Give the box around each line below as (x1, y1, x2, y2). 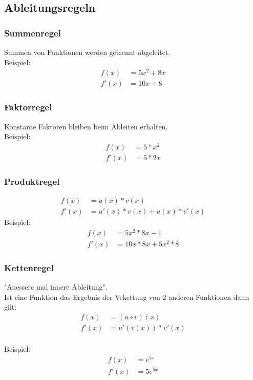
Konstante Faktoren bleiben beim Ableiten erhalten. (4, 121, 168, 131)
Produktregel (4, 175, 60, 187)
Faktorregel (4, 101, 52, 113)
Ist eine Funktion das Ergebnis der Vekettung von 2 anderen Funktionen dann (4, 291, 249, 302)
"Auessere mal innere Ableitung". (4, 281, 108, 292)
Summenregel (4, 26, 61, 39)
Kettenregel (4, 261, 54, 274)
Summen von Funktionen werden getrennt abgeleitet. (4, 47, 171, 57)
